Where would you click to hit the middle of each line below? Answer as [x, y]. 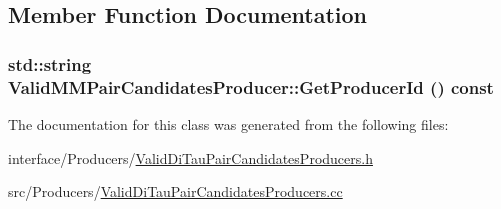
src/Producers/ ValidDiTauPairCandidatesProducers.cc [175, 191]
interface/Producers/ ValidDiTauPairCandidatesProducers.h [190, 157]
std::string [50, 63]
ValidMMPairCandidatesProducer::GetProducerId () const [251, 86]
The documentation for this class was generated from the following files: [228, 123]
